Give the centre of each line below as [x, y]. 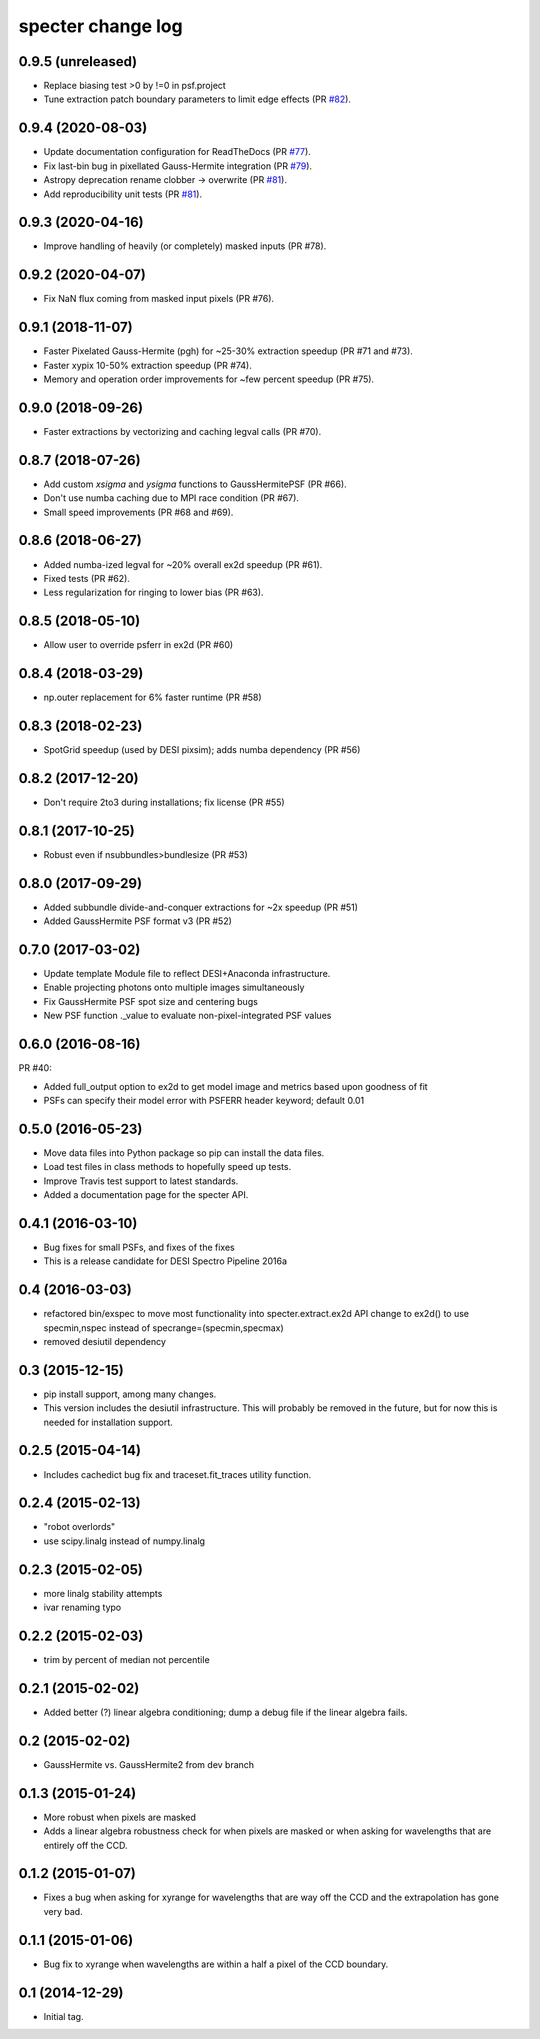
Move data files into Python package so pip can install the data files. [184, 1152]
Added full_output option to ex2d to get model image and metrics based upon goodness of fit [236, 1086]
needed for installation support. [108, 1422]
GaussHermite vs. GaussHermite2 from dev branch [149, 1764]
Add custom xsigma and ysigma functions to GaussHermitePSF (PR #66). [195, 484]
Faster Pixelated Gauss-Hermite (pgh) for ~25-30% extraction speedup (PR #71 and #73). [228, 351]
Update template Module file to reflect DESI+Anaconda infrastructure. [187, 974]
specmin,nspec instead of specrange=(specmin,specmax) [163, 1327]
